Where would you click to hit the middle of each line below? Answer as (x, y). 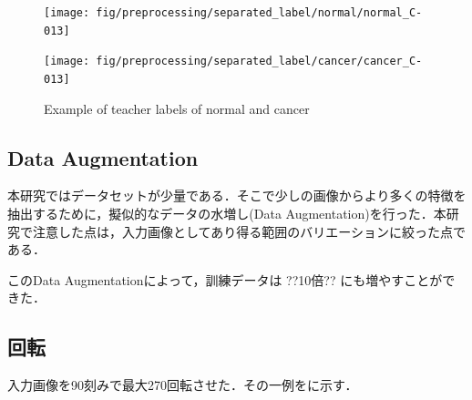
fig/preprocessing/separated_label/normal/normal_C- (259, 13)
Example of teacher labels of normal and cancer (177, 108)
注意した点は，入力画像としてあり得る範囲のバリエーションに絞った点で (249, 231)
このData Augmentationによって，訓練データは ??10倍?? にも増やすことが (225, 279)
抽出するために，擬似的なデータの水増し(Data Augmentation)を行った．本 (227, 214)
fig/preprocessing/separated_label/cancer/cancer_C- (259, 62)
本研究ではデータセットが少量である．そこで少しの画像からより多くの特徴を (237, 195)
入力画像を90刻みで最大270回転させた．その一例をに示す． (183, 385)
